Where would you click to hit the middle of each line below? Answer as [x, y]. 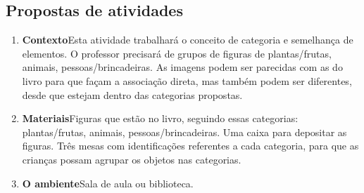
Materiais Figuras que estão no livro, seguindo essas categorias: [160, 118]
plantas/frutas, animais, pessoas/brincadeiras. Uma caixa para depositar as [184, 132]
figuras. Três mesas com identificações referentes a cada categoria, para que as [190, 146]
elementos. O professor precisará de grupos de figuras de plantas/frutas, [177, 53]
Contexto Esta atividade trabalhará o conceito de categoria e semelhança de [188, 40]
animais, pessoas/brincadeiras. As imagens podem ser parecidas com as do [182, 67]
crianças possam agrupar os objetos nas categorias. [132, 159]
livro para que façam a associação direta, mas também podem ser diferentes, [187, 80]
